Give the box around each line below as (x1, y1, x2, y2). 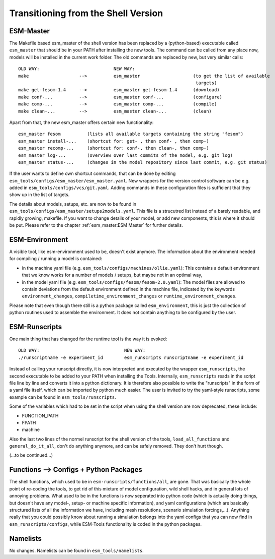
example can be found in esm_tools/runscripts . (9, 394, 117, 400)
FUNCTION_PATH (22, 412, 59, 418)
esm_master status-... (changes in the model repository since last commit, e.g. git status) (18, 159, 267, 165)
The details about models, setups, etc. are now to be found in (9, 201, 137, 207)
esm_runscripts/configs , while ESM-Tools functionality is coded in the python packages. (9, 521, 202, 527)
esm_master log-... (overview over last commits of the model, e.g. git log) (18, 152, 233, 158)
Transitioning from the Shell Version (9, 8, 163, 19)
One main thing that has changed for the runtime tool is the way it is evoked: (9, 336, 167, 342)
